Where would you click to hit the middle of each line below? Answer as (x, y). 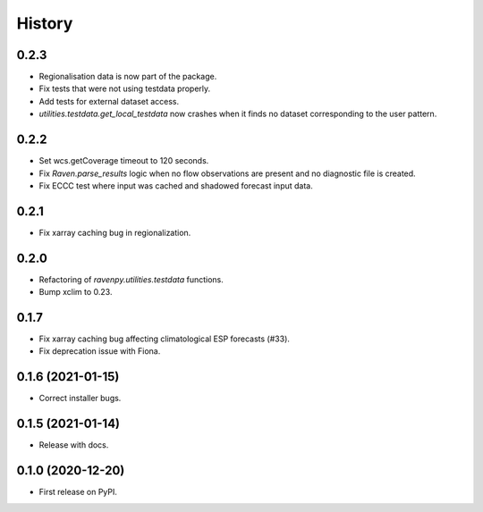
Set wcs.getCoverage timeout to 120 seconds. (124, 161)
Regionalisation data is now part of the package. (128, 77)
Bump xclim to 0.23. (76, 292)
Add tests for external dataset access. (109, 101)
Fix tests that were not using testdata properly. (125, 88)
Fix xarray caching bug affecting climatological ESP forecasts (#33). (165, 339)
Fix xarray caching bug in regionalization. (115, 232)
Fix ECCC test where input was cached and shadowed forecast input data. (176, 185)
